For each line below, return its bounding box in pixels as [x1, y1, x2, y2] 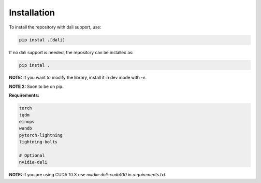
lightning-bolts [19, 139, 58, 145]
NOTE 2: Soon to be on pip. [9, 84, 64, 89]
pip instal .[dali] [19, 37, 65, 42]
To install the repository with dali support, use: [9, 24, 101, 30]
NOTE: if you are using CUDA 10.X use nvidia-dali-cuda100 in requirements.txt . [9, 172, 167, 178]
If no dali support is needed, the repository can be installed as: [9, 49, 134, 55]
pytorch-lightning [19, 132, 63, 138]
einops [19, 119, 35, 125]
